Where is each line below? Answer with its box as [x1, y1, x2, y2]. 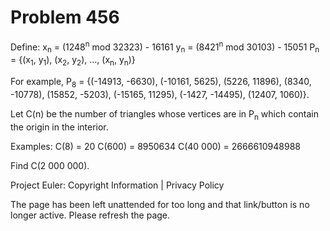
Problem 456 [10, 6, 120, 29]
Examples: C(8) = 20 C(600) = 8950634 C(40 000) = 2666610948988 [10, 140, 301, 152]
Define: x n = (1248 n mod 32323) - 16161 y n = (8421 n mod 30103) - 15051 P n [10, 39, 320, 55]
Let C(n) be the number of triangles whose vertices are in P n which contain [10, 107, 319, 122]
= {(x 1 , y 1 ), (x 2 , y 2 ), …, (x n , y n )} [10, 54, 136, 68]
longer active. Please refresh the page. [10, 209, 171, 221]
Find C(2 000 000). [10, 159, 90, 171]
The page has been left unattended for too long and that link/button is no [10, 198, 310, 210]
